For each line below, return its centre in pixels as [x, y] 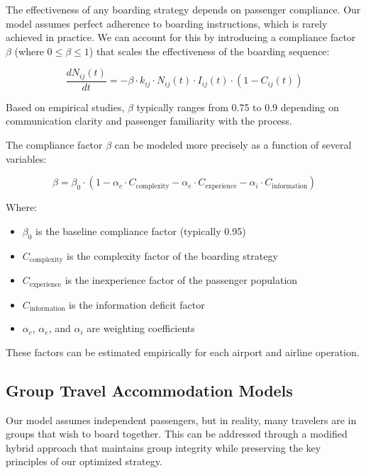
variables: [26, 158]
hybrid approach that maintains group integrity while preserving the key [163, 447]
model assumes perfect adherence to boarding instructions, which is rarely [167, 23]
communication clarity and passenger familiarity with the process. [149, 121]
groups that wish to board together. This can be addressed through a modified [177, 434]
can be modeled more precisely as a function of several [233, 145]
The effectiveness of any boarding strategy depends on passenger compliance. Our [183, 9]
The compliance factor [54, 145]
